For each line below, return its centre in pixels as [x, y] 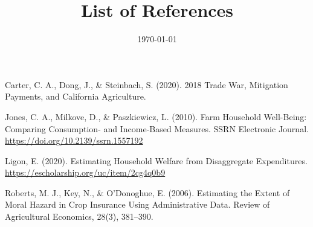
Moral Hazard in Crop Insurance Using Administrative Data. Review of [137, 204]
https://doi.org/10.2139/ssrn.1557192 [74, 140]
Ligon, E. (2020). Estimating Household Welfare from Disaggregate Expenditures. [156, 160]
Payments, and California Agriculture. [76, 96]
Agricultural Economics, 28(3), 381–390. [79, 216]
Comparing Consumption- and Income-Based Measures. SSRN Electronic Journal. [157, 128]
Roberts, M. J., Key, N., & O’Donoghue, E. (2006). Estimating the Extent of [147, 192]
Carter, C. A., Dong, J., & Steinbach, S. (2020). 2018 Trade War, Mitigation [147, 84]
